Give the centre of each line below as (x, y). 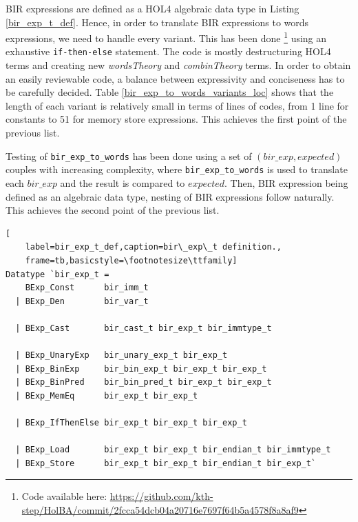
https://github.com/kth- (161, 496)
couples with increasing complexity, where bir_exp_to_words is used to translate (177, 169)
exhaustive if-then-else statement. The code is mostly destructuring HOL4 (168, 51)
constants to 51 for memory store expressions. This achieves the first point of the (176, 119)
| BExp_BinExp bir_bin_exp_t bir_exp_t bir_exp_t (141, 369)
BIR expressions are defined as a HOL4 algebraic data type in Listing (152, 8)
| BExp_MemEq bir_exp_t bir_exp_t (107, 395)
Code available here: (64, 496)
